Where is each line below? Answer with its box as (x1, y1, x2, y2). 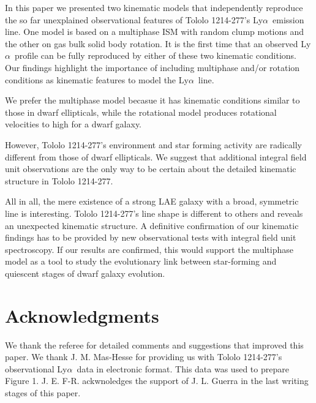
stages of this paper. (5, 386, 81, 399)
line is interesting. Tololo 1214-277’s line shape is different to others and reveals (5, 206, 303, 219)
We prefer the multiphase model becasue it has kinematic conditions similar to (5, 94, 300, 107)
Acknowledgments (5, 303, 159, 328)
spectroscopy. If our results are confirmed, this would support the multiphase (5, 243, 293, 255)
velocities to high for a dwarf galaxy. (5, 118, 142, 130)
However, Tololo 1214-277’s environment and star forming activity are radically (5, 138, 302, 151)
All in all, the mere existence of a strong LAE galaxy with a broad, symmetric (5, 195, 299, 208)
